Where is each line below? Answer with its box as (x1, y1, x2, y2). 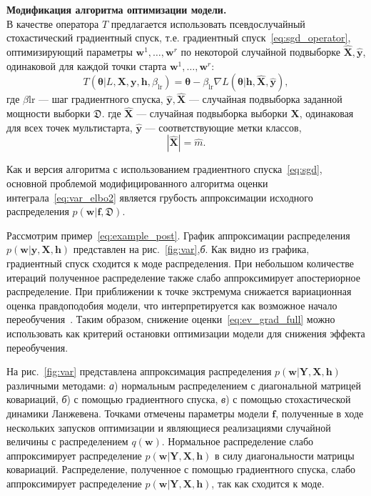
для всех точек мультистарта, (6, 119, 133, 134)
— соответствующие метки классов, (145, 119, 302, 134)
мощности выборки (6, 106, 91, 121)
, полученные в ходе (275, 405, 364, 420)
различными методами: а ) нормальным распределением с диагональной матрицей (6, 377, 362, 392)
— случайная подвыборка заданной (188, 91, 342, 106)
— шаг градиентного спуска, (39, 91, 163, 106)
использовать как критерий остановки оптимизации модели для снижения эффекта (6, 325, 365, 340)
